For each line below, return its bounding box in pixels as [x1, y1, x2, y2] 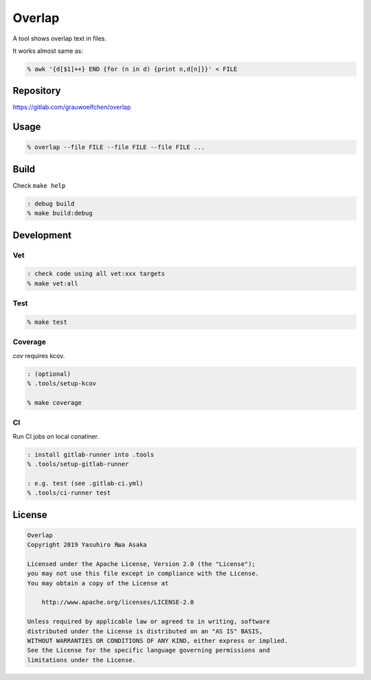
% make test [27, 318, 68, 326]
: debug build [27, 200, 75, 207]
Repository [12, 85, 61, 97]
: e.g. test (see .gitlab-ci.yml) [27, 479, 144, 487]
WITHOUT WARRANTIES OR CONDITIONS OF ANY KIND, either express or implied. [27, 637, 289, 645]
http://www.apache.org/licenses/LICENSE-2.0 [41, 598, 194, 607]
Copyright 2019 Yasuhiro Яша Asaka [27, 541, 147, 549]
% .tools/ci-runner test [27, 489, 111, 497]
